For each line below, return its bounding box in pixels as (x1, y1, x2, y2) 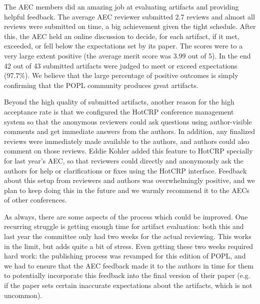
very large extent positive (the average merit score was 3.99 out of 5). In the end (4, 50, 251, 60)
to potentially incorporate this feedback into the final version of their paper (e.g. (4, 270, 250, 280)
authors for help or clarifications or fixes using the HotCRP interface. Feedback (4, 165, 247, 175)
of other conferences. (4, 194, 67, 205)
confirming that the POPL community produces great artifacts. (4, 79, 198, 90)
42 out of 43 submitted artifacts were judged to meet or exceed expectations (4, 60, 237, 70)
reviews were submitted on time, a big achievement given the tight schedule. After (4, 21, 256, 31)
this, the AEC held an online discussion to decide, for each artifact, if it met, (4, 30, 239, 41)
